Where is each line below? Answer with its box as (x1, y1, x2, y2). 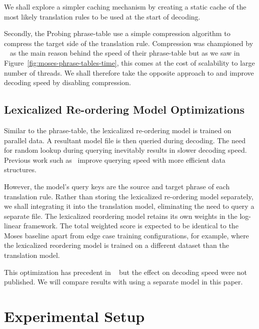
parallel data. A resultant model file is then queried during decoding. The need (4, 135, 245, 145)
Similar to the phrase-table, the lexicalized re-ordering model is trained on (4, 125, 231, 135)
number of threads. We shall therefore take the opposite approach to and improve (4, 67, 254, 78)
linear (4, 220, 21, 231)
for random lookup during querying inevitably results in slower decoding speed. (4, 145, 247, 155)
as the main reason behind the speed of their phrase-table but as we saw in (9, 48, 240, 58)
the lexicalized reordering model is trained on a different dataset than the (4, 240, 229, 250)
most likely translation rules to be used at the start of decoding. (4, 11, 200, 22)
